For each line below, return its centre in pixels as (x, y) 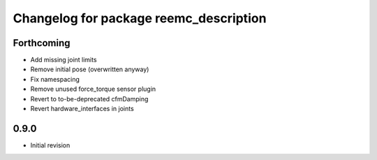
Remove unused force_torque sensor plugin (93, 89)
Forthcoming (42, 43)
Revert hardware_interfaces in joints (82, 109)
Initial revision (50, 145)
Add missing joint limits (64, 60)
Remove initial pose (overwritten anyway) (90, 69)
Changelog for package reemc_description (140, 18)
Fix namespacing (55, 79)
